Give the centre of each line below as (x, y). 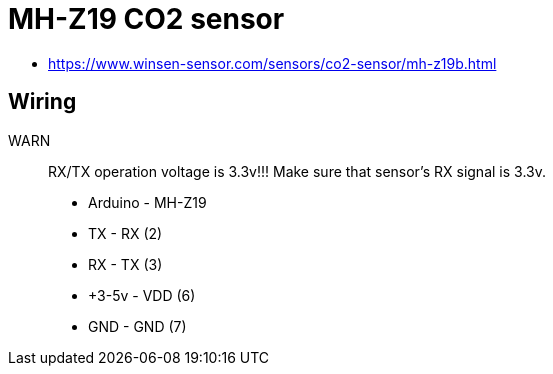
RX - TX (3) (125, 264)
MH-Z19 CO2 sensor (146, 19)
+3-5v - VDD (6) (142, 295)
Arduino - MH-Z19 (147, 202)
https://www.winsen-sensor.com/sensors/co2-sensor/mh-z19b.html (272, 63)
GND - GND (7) (137, 326)
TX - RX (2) (125, 233)
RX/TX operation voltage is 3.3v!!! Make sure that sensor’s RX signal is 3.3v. (297, 171)
